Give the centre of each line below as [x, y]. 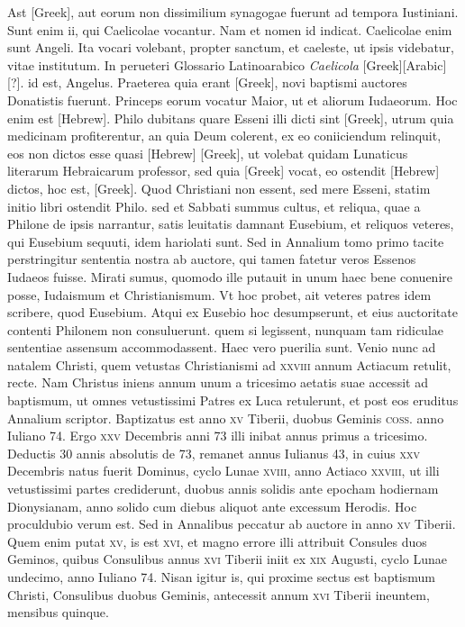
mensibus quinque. [58, 612]
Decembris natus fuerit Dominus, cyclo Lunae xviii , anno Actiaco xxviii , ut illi [223, 471]
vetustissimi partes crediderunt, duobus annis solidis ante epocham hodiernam [223, 489]
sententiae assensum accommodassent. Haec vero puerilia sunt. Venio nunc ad [222, 347]
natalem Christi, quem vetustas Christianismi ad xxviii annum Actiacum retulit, [229, 364]
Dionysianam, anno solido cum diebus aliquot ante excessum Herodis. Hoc [212, 506]
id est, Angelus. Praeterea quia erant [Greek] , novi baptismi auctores [217, 82]
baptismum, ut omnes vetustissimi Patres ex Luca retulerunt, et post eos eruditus [233, 400]
